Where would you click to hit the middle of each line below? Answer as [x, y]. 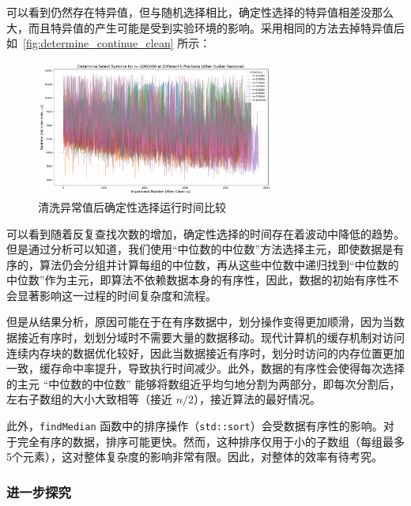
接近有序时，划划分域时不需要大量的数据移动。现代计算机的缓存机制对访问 [211, 337]
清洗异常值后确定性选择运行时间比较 [132, 206]
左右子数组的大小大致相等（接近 [89, 399]
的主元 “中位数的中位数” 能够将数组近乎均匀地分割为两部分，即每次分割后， [204, 383]
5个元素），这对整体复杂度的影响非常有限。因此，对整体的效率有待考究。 [194, 457]
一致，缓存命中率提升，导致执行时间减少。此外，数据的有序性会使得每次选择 [205, 368]
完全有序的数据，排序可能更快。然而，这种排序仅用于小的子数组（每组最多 [211, 441]
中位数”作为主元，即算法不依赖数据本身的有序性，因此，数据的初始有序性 [197, 280]
